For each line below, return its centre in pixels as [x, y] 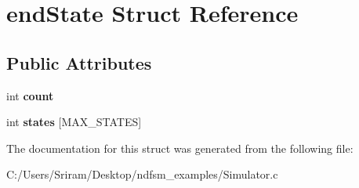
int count [30, 95]
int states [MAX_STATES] [74, 122]
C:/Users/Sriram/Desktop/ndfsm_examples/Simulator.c [142, 174]
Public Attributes [79, 62]
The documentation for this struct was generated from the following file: [180, 148]
